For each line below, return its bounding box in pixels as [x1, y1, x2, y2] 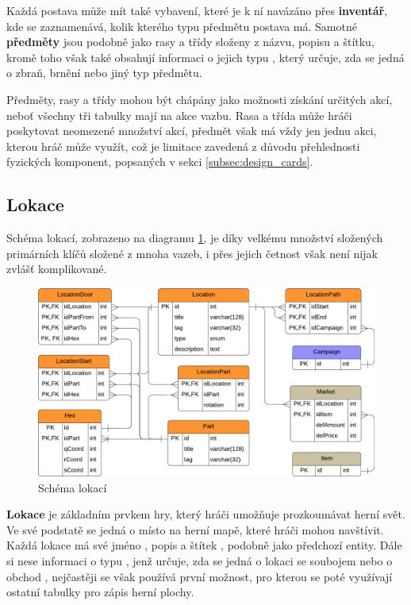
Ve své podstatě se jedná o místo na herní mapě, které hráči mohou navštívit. [6, 521, 384, 538]
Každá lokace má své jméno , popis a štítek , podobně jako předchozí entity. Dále [6, 537, 402, 553]
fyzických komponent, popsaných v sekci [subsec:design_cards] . [6, 153, 313, 170]
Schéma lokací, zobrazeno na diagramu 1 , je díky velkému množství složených [6, 229, 383, 246]
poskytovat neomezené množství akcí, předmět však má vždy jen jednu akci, [6, 122, 377, 139]
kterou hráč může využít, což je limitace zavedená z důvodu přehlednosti [6, 137, 360, 154]
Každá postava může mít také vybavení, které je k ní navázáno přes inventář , [6, 2, 388, 18]
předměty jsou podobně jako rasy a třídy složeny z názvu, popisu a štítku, [6, 33, 375, 50]
